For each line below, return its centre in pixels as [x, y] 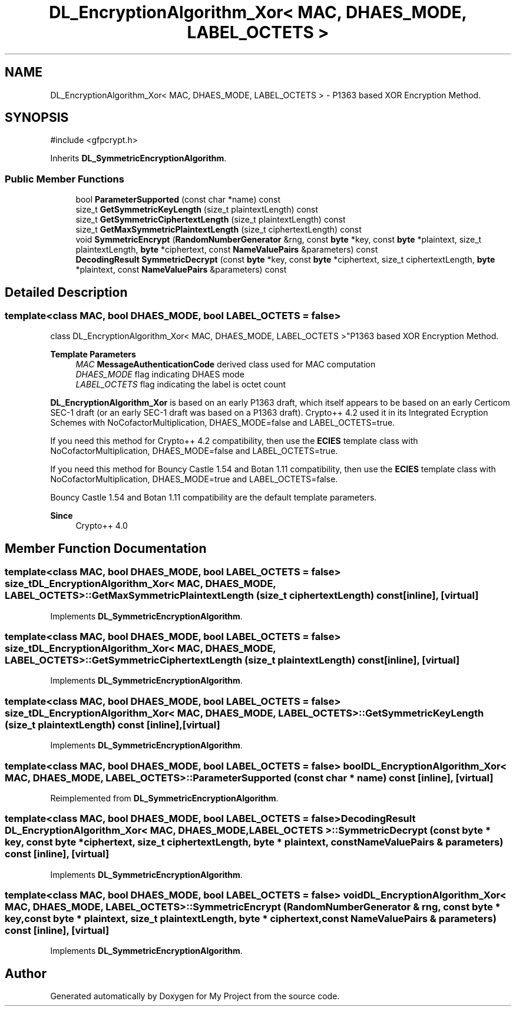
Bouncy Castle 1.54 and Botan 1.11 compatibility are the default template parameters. [214, 498]
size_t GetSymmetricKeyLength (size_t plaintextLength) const [197, 210]
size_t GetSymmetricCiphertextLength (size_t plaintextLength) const [211, 220]
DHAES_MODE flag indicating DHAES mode [160, 374]
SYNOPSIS [37, 118]
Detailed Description [66, 292]
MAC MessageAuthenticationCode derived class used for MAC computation [226, 364]
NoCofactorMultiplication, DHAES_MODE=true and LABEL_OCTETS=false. [194, 479]
